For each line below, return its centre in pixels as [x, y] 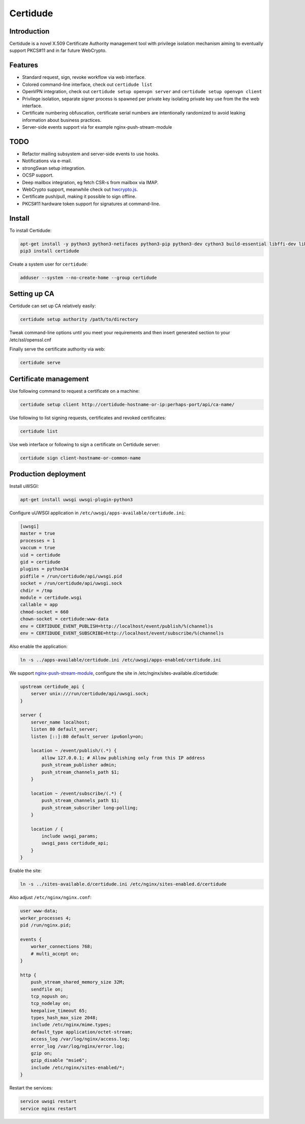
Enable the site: [25, 871]
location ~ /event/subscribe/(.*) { [76, 793]
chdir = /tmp [36, 590]
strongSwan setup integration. [54, 168]
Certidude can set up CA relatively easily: [53, 306]
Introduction [29, 31]
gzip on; [42, 1054]
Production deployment [48, 474]
